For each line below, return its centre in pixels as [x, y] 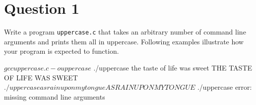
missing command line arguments [55, 96]
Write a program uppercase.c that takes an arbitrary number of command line [125, 32]
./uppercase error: [224, 87]
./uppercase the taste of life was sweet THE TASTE [173, 67]
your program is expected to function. [62, 51]
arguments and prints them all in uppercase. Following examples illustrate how [124, 41]
